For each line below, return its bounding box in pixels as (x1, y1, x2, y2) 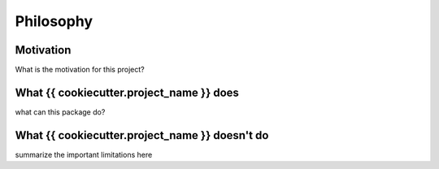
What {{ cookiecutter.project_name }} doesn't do (15, 128, 269, 142)
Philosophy (15, 12, 93, 30)
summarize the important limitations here (15, 149, 153, 159)
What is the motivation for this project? (15, 65, 146, 75)
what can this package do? (15, 106, 106, 117)
